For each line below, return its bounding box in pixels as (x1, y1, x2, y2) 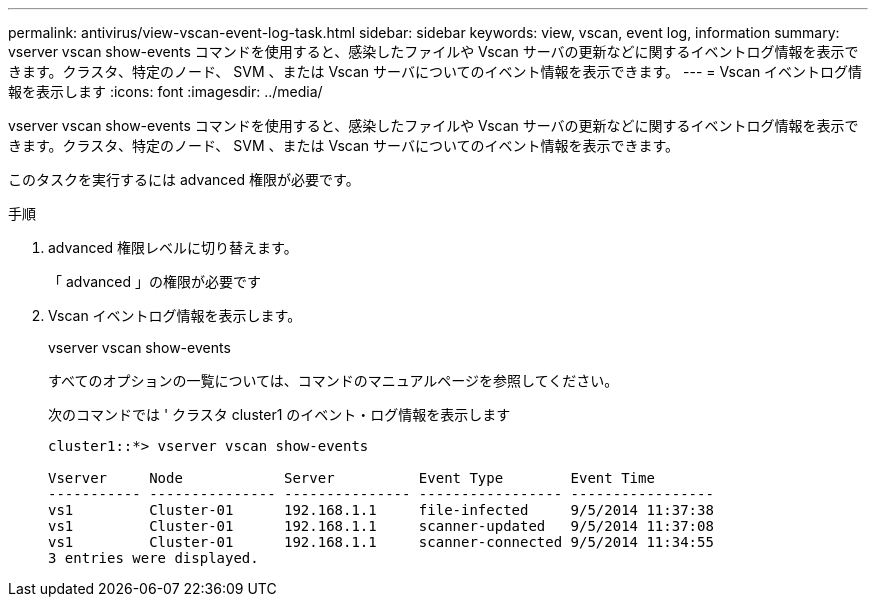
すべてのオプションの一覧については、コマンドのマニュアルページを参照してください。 (48, 372, 619, 389)
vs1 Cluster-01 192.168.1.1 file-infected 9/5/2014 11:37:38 (48, 502, 714, 518)
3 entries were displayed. (48, 550, 259, 566)
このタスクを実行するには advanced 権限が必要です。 (8, 171, 360, 188)
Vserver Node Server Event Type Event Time (48, 470, 655, 486)
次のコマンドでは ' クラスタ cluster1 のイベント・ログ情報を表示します (48, 406, 511, 423)
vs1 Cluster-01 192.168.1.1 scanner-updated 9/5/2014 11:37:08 (48, 518, 714, 534)
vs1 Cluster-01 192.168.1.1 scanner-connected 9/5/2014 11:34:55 (48, 534, 714, 550)
